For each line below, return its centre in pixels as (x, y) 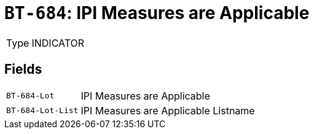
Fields (23, 69)
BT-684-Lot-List (42, 111)
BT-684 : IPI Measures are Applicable (157, 13)
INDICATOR (58, 43)
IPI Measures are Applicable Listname (168, 110)
